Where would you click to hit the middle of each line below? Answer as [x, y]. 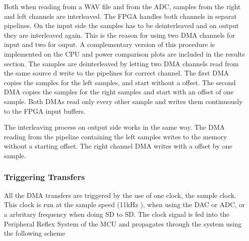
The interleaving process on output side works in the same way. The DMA [115, 127]
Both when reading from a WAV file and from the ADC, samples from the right [122, 6]
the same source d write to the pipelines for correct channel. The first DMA [117, 73]
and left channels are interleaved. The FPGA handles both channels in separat [120, 16]
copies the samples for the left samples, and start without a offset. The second [120, 82]
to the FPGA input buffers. [45, 111]
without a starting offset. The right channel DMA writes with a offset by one [118, 146]
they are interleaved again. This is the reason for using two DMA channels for [120, 35]
